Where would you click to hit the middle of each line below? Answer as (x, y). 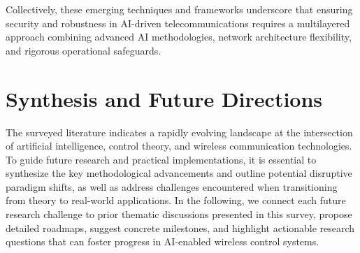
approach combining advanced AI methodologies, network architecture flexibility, (179, 37)
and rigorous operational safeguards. (84, 50)
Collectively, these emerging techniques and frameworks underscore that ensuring (179, 9)
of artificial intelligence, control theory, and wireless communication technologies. (179, 146)
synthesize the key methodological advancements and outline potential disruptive (179, 173)
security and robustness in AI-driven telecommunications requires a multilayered (178, 23)
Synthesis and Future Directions (164, 98)
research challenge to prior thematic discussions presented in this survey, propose (179, 214)
